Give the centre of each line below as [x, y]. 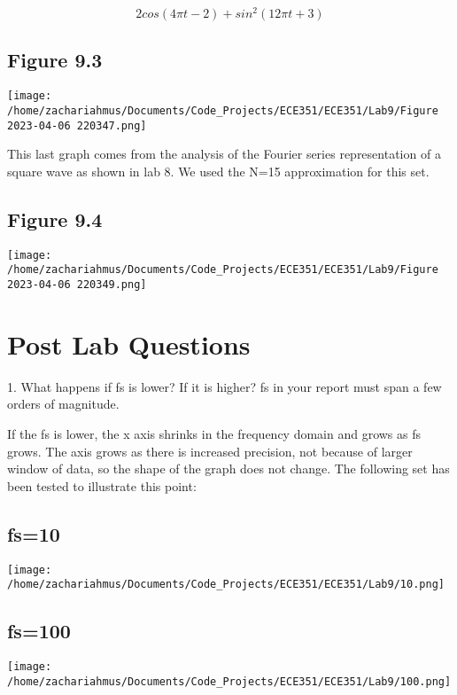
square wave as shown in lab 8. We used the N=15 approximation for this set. [218, 171]
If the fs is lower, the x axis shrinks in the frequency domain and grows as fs [214, 433]
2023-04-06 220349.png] [77, 284]
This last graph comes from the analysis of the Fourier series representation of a [224, 154]
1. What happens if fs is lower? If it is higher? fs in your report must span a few [225, 386]
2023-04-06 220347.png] [77, 125]
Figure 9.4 [55, 219]
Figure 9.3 [55, 60]
